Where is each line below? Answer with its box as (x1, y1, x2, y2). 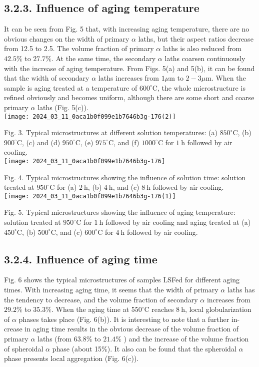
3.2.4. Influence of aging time (4, 251, 157, 266)
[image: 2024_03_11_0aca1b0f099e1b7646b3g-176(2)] (4, 113, 176, 120)
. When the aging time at (51, 304, 129, 314)
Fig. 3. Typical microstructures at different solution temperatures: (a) (4, 127, 217, 138)
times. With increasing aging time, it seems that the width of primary (4, 284, 218, 295)
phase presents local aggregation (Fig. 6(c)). (4, 353, 139, 363)
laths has (227, 284, 255, 295)
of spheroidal (4, 343, 43, 353)
